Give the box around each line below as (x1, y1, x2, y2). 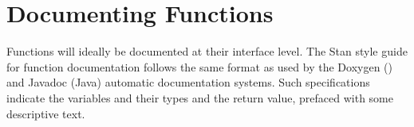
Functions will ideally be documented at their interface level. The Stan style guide (6, 43, 408, 60)
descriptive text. (6, 105, 85, 121)
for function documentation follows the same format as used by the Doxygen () (6, 58, 392, 75)
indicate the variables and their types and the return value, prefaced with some (6, 89, 393, 106)
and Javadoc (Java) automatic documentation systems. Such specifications (6, 74, 370, 90)
